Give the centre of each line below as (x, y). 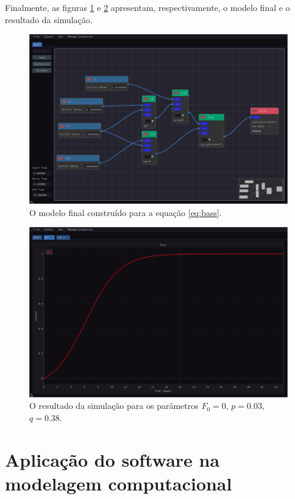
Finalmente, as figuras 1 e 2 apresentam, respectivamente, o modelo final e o (147, 7)
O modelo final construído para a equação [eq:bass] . (126, 212)
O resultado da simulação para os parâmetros (114, 406)
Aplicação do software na (112, 459)
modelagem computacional (119, 483)
